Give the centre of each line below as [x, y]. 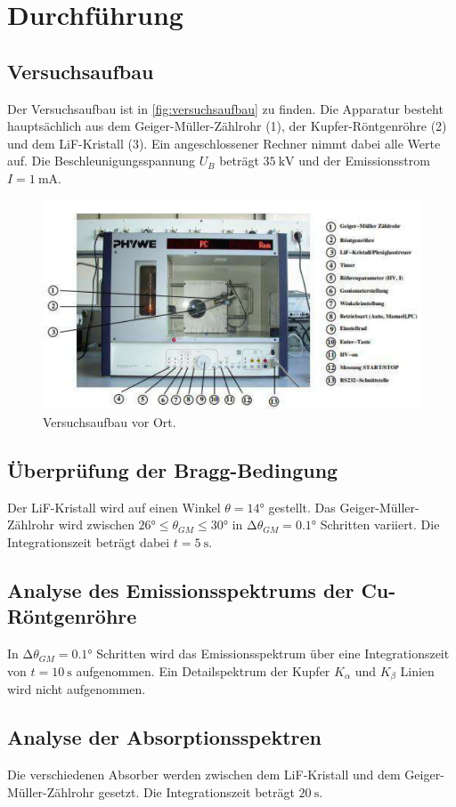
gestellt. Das [302, 507]
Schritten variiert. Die [380, 525]
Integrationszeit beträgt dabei [89, 541]
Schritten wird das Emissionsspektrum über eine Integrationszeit [273, 654]
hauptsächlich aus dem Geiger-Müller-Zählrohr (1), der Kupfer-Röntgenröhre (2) [227, 126]
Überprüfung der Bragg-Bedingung [173, 469]
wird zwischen [96, 525]
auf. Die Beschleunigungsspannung [102, 161]
